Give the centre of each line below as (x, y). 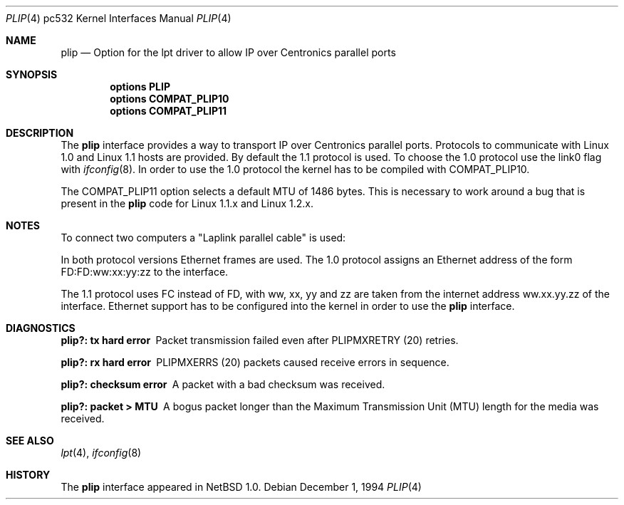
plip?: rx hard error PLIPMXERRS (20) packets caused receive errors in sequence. (255, 362)
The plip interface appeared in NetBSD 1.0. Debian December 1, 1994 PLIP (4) (241, 487)
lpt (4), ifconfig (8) (101, 453)
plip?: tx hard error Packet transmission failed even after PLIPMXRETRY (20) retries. (260, 340)
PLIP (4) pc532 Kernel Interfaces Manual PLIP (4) (119, 18)
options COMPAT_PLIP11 (168, 111)
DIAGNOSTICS (41, 328)
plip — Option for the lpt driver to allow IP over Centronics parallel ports (228, 52)
